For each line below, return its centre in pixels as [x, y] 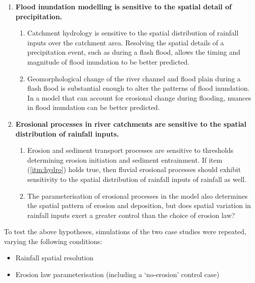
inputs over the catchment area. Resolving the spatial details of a [126, 42]
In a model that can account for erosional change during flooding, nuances [139, 97]
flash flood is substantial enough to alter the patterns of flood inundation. [138, 88]
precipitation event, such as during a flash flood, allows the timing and [134, 52]
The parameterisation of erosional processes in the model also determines [138, 195]
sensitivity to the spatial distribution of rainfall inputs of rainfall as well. [137, 179]
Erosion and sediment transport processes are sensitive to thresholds [130, 150]
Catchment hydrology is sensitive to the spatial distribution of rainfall [133, 33]
